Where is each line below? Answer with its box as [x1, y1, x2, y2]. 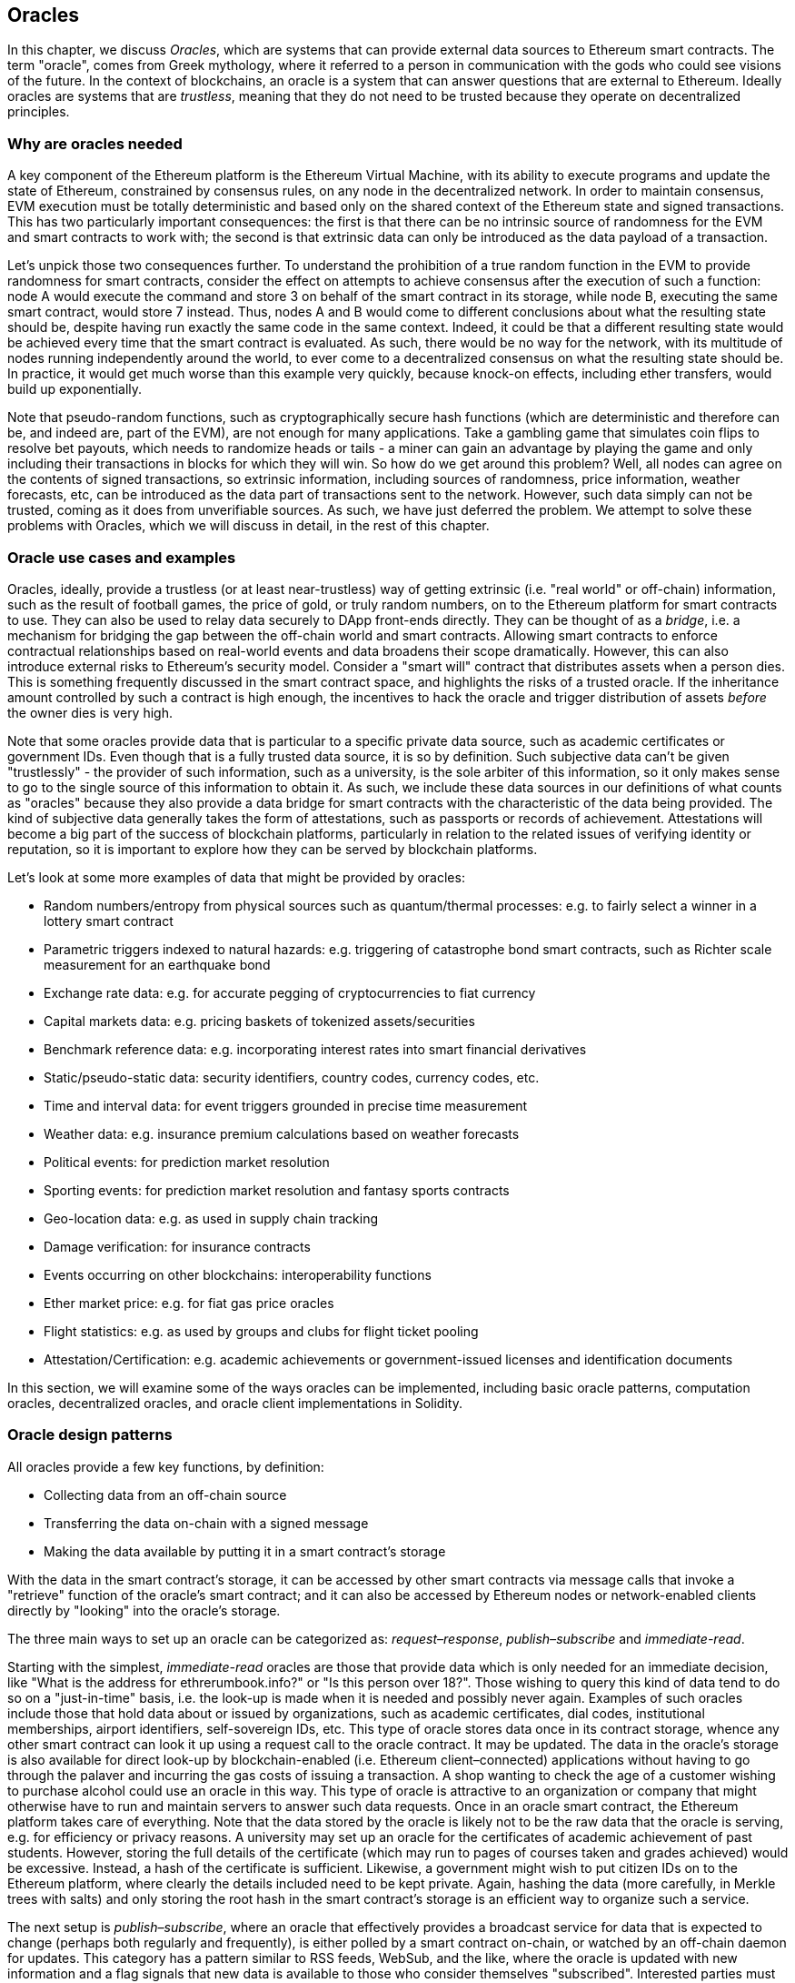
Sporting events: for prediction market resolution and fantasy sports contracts [44, 1182, 510, 1198]
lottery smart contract [44, 912, 174, 929]
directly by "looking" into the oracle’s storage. [7, 1602, 281, 1618]
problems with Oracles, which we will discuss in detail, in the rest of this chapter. [7, 518, 490, 534]
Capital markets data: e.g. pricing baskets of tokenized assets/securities [44, 1012, 475, 1029]
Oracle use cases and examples [7, 548, 236, 567]
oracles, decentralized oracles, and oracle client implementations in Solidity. [7, 1394, 462, 1411]
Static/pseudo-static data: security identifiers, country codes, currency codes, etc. [44, 1069, 540, 1085]
